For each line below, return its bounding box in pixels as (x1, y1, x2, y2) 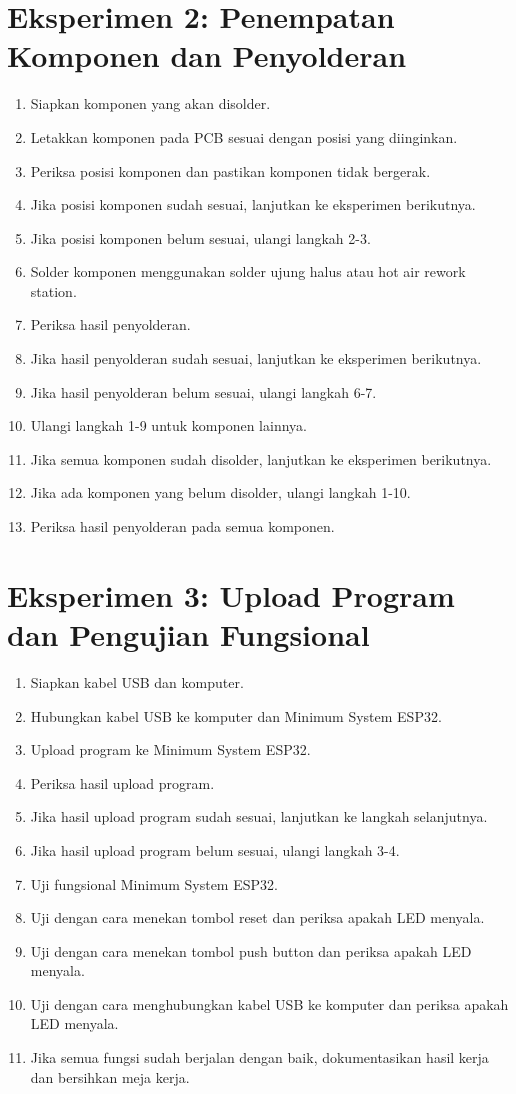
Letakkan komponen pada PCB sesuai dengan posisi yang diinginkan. (30, 126, 458, 147)
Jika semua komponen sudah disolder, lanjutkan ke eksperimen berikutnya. (30, 448, 492, 469)
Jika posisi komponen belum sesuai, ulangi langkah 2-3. (30, 227, 371, 248)
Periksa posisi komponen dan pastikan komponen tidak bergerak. (30, 160, 431, 181)
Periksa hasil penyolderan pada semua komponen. (30, 516, 335, 537)
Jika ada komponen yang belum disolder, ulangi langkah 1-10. (30, 482, 411, 503)
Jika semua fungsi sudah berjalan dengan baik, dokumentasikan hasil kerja (30, 1047, 489, 1068)
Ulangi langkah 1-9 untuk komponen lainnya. (30, 415, 307, 436)
